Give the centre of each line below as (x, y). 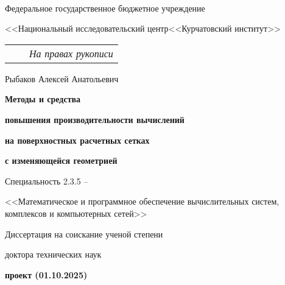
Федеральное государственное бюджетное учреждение (105, 8)
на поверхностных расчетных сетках (77, 140)
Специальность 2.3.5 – (47, 181)
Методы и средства (43, 99)
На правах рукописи (71, 53)
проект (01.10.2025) (46, 274)
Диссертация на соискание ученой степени (84, 234)
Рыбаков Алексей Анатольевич (62, 78)
